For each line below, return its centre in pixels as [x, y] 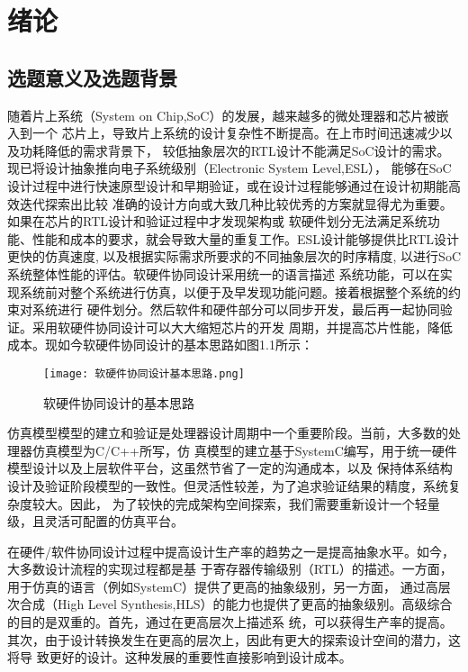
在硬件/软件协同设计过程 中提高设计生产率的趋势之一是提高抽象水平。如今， [231, 551]
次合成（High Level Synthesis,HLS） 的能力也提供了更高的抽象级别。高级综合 [230, 604]
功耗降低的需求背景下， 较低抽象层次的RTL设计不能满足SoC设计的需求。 [234, 150]
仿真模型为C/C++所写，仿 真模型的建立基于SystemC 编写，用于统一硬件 [244, 450]
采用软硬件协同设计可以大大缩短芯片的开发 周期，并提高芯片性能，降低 [242, 327]
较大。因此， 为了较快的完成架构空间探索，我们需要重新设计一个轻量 [236, 503]
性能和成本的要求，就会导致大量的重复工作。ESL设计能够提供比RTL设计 [246, 238]
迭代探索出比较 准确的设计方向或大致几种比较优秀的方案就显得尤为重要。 [236, 203]
